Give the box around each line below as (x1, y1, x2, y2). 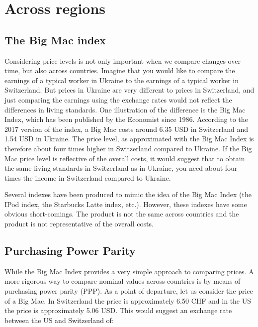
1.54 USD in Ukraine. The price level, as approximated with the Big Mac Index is (4, 133, 254, 144)
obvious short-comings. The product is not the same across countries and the (4, 209, 239, 219)
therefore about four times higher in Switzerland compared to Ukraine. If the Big (4, 143, 252, 153)
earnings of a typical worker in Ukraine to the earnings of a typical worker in (4, 75, 239, 85)
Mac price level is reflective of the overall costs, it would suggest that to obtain (4, 153, 245, 163)
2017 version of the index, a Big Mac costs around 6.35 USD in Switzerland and (4, 123, 248, 134)
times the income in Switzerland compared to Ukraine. (4, 172, 171, 183)
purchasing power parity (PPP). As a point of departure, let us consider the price (4, 286, 253, 296)
